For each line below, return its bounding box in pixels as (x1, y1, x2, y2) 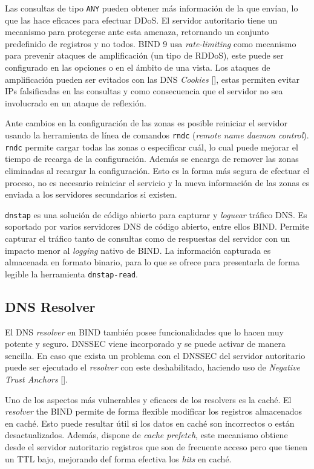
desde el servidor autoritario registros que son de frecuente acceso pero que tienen (5, 440, 308, 453)
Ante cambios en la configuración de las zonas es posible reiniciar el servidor (5, 117, 287, 129)
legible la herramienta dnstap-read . (5, 267, 139, 280)
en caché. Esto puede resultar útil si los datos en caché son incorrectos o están (5, 416, 295, 429)
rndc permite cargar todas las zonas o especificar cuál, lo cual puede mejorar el (5, 140, 298, 153)
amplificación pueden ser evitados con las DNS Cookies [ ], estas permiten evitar (5, 73, 300, 85)
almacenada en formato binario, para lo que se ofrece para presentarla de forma (5, 256, 299, 268)
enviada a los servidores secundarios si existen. (5, 188, 177, 201)
